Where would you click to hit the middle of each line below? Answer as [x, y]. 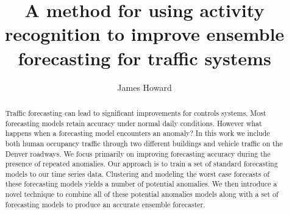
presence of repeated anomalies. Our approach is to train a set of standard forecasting [141, 164]
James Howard [144, 87]
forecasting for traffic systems [144, 58]
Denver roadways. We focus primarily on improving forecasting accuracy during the [138, 153]
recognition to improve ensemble [144, 34]
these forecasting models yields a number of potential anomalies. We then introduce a [141, 184]
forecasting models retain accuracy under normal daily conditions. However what [134, 123]
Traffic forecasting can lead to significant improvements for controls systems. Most [136, 112]
